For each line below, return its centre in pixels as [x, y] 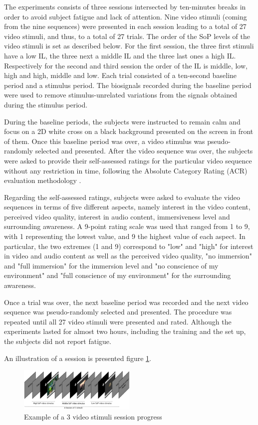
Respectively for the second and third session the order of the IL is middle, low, [126, 65]
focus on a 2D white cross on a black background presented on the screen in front [129, 131]
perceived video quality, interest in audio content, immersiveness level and [117, 216]
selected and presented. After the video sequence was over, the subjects [144, 151]
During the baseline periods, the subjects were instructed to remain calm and [122, 121]
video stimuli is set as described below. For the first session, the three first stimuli [129, 46]
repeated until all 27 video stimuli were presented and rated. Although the [118, 321]
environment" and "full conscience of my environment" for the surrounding [118, 275]
